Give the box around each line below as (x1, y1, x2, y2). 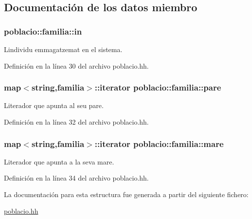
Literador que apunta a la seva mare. (4, 156, 114, 166)
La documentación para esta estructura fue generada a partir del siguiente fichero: (4, 189, 249, 199)
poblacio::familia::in (4, 25, 82, 37)
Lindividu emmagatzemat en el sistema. (4, 44, 123, 54)
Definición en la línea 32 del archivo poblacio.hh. (4, 117, 149, 127)
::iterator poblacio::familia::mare (94, 137, 224, 149)
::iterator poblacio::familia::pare (94, 81, 221, 93)
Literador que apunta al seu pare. (4, 100, 104, 110)
